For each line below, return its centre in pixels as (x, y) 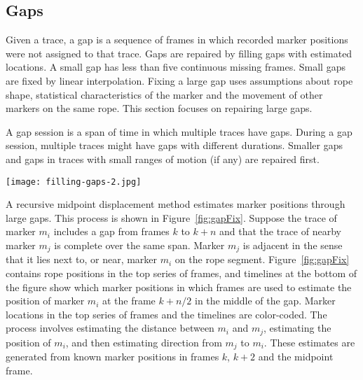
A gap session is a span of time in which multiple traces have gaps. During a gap (179, 131)
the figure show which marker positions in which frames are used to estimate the (179, 287)
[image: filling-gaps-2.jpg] (74, 182)
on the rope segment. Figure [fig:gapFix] (262, 259)
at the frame (129, 301)
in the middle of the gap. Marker (265, 301)
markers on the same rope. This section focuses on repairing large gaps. (159, 108)
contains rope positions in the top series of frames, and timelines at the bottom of (181, 273)
